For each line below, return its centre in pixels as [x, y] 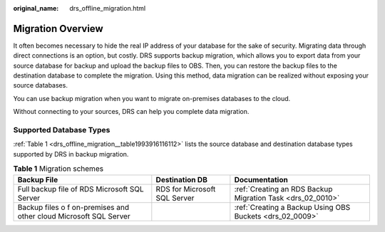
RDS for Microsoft [186, 189]
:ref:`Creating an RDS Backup [283, 189]
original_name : [36, 8]
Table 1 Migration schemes [58, 169]
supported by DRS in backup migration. [71, 154]
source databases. [40, 85]
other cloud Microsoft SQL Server [74, 216]
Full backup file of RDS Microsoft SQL [81, 189]
